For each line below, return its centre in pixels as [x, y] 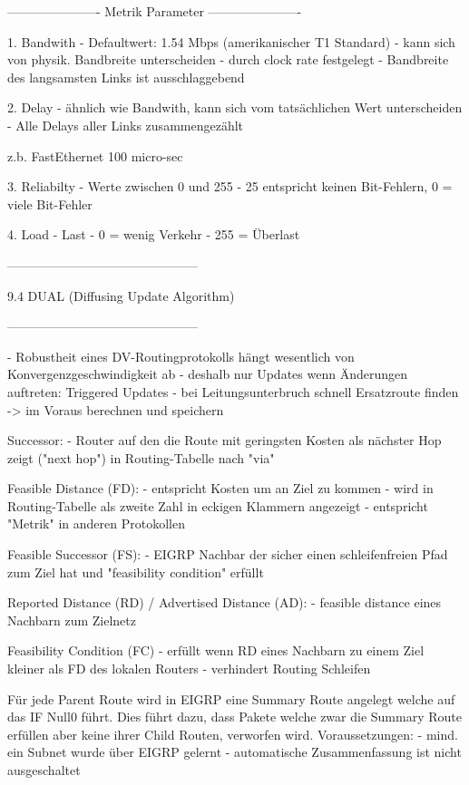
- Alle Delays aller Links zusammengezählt [126, 125]
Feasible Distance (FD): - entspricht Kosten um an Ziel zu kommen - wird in [220, 488]
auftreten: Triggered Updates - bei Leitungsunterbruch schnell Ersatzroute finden [233, 391]
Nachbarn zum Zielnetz [72, 620]
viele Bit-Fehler [50, 204]
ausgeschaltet [44, 770]
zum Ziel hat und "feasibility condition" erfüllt [136, 572]
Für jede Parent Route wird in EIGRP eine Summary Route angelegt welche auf [231, 698]
